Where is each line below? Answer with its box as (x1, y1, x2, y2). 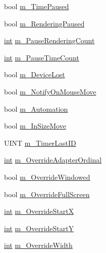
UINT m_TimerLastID (4, 137, 76, 148)
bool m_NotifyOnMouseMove (4, 86, 96, 97)
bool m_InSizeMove (4, 120, 66, 131)
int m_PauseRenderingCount (4, 35, 95, 46)
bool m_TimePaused (4, 1, 69, 11)
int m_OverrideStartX (4, 206, 74, 216)
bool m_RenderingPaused (4, 18, 85, 28)
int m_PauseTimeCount (4, 52, 79, 62)
